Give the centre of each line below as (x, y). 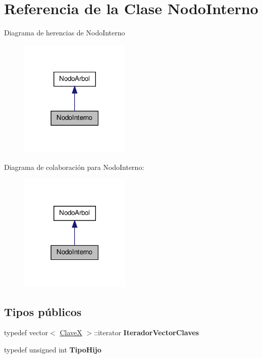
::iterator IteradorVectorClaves (146, 332)
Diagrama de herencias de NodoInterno (65, 33)
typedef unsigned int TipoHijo (53, 350)
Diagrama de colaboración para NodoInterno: (74, 167)
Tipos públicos (43, 311)
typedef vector (26, 332)
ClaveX (71, 332)
